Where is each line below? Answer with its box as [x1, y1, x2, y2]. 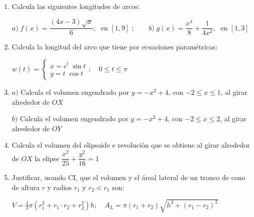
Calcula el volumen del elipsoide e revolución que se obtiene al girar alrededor [11, 140, 250, 150]
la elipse [34, 153, 59, 163]
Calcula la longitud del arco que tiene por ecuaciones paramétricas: [11, 41, 217, 52]
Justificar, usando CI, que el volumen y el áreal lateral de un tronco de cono [11, 172, 245, 183]
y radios [47, 182, 72, 192]
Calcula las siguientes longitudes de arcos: [11, 1, 140, 11]
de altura [11, 182, 40, 192]
